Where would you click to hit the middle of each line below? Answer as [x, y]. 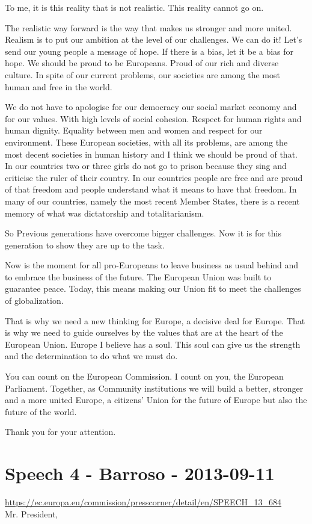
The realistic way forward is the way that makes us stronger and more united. [148, 27]
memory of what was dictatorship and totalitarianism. [105, 213]
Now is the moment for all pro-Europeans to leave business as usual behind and [152, 265]
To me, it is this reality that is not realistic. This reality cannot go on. [134, 7]
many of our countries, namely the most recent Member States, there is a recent [152, 201]
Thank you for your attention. [60, 432]
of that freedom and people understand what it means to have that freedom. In [151, 189]
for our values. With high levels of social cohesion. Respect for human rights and [153, 118]
